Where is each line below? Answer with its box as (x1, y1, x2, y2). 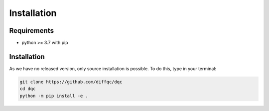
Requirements (9, 26, 54, 35)
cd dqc (19, 86, 36, 92)
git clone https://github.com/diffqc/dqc (19, 79, 123, 85)
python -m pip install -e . (19, 93, 88, 99)
